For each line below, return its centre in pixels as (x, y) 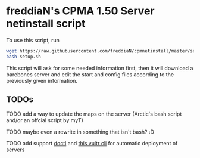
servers (15, 150)
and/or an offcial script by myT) (45, 120)
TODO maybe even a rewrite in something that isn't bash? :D (80, 132)
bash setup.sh (24, 57)
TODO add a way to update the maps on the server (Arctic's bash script (94, 114)
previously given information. (42, 80)
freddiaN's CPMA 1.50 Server (80, 11)
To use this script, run (33, 40)
